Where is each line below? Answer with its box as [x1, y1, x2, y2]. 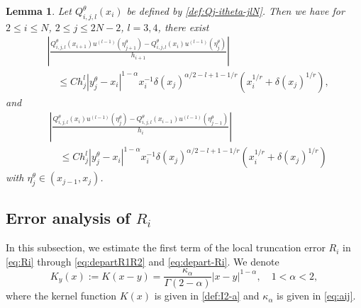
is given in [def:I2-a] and [154, 288, 260, 303]
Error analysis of [6, 207, 130, 229]
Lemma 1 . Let [6, 4, 72, 18]
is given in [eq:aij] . [277, 288, 356, 303]
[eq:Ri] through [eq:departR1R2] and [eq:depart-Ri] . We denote [6, 253, 279, 268]
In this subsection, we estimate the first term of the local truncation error [6, 240, 326, 255]
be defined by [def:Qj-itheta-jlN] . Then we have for [126, 4, 345, 18]
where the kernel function [6, 288, 117, 303]
